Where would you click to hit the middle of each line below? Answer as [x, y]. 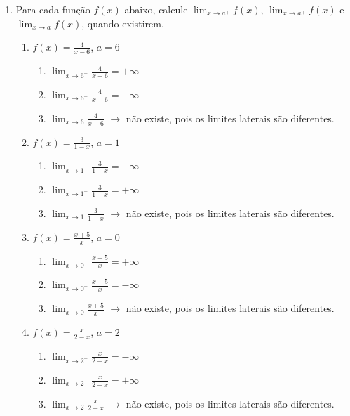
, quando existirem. [123, 23]
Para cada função [53, 9]
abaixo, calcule [156, 9]
